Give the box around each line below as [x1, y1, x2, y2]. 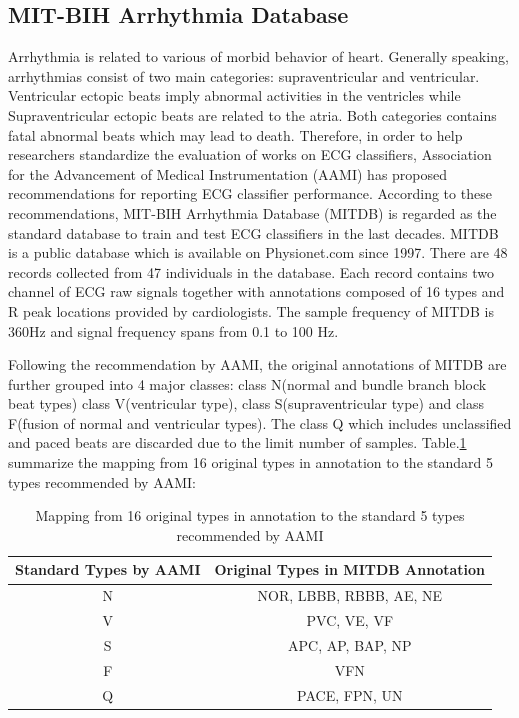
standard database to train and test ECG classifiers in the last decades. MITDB [8, 222, 499, 243]
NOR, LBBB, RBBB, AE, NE [257, 585, 443, 606]
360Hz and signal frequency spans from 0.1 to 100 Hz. [8, 320, 339, 341]
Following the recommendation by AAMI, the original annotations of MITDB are [8, 354, 507, 375]
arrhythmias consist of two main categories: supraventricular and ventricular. [8, 65, 480, 86]
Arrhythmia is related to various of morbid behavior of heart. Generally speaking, [8, 46, 509, 67]
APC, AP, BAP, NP [288, 634, 412, 655]
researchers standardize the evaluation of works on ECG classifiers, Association [8, 144, 492, 165]
